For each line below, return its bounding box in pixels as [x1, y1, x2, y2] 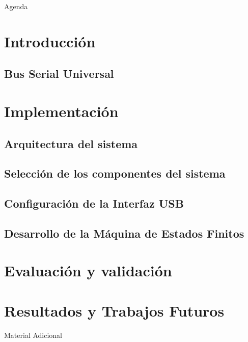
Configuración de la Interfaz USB [4, 195, 184, 211]
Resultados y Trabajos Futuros [4, 300, 225, 321]
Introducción [4, 31, 96, 51]
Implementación [4, 100, 119, 121]
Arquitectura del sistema [4, 135, 138, 151]
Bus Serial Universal [4, 66, 114, 81]
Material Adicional [4, 329, 63, 340]
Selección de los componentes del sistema [4, 165, 226, 181]
